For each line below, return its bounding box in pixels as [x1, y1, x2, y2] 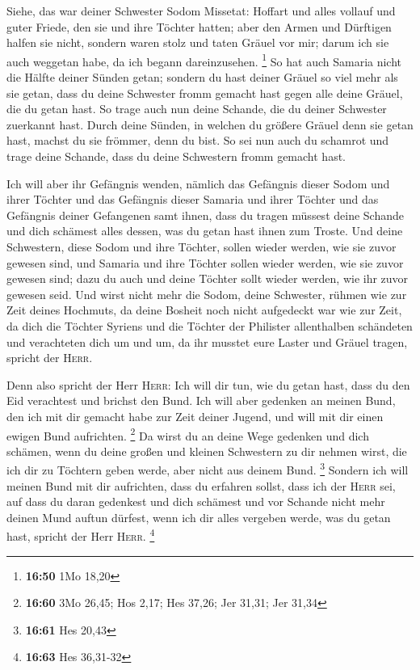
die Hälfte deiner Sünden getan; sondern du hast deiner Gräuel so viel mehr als [6, 69, 398, 86]
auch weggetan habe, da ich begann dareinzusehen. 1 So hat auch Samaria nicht [6, 50, 402, 70]
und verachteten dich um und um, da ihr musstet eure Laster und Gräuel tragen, [6, 333, 408, 350]
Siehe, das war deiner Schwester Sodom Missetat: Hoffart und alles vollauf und [6, 2, 396, 19]
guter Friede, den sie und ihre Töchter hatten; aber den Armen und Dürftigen [6, 18, 392, 35]
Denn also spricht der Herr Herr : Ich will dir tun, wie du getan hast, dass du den [6, 376, 410, 393]
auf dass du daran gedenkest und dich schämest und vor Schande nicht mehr [6, 493, 385, 510]
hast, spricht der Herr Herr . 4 [6, 525, 155, 545]
